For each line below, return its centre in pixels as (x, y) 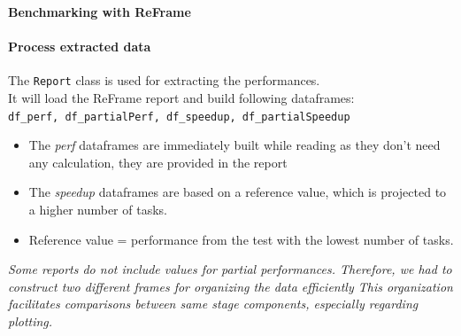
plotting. (31, 321)
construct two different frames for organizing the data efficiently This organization (230, 286)
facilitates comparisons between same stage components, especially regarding (213, 304)
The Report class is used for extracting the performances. (164, 80)
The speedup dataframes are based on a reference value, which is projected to (238, 192)
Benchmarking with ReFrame (100, 12)
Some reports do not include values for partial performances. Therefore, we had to (230, 269)
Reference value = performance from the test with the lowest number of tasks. (241, 239)
